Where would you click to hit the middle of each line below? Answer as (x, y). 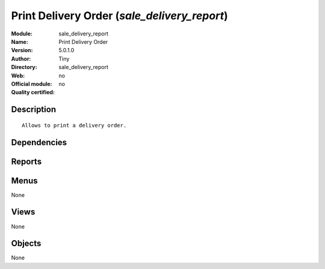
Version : (22, 50)
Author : (21, 59)
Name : (20, 41)
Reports (26, 161)
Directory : (24, 67)
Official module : (32, 83)
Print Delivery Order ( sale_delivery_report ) (119, 16)
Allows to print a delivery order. (74, 125)
